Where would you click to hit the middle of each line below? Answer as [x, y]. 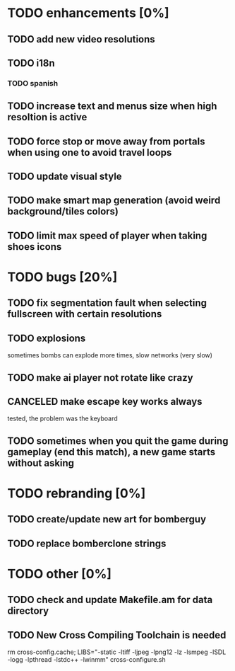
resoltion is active [47, 117]
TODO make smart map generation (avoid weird [114, 201]
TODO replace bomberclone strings [87, 543]
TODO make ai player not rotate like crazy [100, 378]
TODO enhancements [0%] [88, 13]
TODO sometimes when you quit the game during [118, 441]
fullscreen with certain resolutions [85, 314]
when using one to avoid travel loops [90, 153]
